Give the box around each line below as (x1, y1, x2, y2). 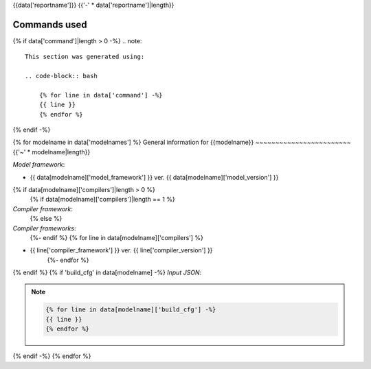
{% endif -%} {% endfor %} (12, 352, 92, 360)
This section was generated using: (25, 53, 145, 61)
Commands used (12, 19, 87, 30)
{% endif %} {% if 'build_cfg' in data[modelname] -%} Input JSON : (12, 268, 202, 277)
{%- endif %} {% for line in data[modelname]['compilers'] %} (30, 233, 204, 241)
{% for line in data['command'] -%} (38, 91, 163, 99)
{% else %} (30, 215, 63, 223)
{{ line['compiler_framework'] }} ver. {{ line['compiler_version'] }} (30, 246, 213, 254)
